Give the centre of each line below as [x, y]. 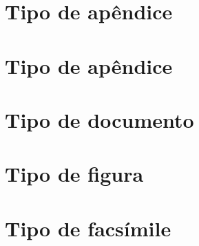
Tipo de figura [74, 174]
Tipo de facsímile [88, 228]
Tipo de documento [99, 119]
